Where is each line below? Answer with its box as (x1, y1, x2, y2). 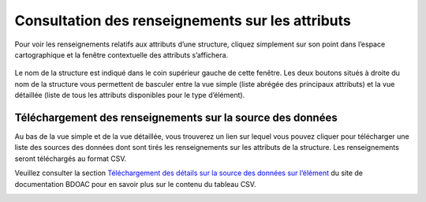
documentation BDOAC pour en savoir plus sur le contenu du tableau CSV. (14, 179, 256, 189)
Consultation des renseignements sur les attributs (14, 12, 351, 29)
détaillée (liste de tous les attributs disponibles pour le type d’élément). (14, 91, 245, 100)
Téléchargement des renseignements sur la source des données (14, 110, 338, 124)
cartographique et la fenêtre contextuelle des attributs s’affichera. (14, 50, 229, 59)
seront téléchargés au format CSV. (14, 154, 127, 163)
